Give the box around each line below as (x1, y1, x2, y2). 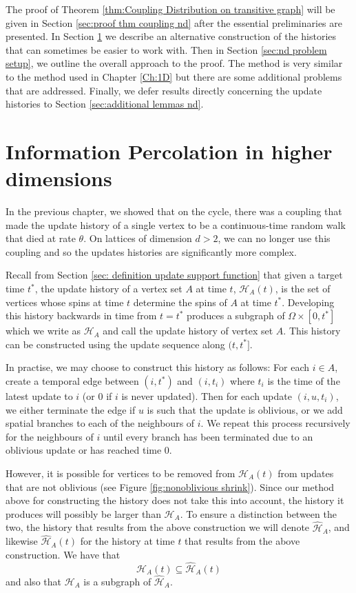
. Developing (282, 294, 335, 309)
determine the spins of (133, 294, 227, 309)
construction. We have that (6, 547, 121, 561)
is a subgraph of (83, 574, 151, 588)
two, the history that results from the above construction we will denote (6, 520, 310, 534)
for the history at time (80, 534, 175, 548)
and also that (6, 574, 61, 588)
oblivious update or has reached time (6, 443, 162, 457)
